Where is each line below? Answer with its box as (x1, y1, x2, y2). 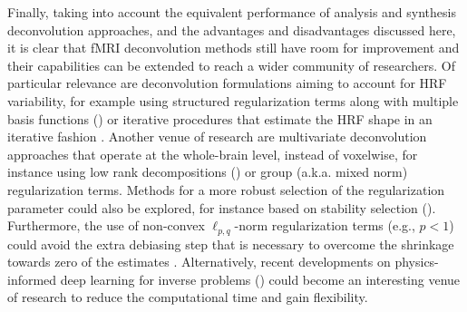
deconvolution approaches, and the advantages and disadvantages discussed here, (7, 20, 456, 39)
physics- (394, 252, 439, 271)
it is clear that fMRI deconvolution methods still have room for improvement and (7, 38, 460, 57)
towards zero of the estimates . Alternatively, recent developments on (7, 252, 391, 271)
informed (7, 269, 57, 288)
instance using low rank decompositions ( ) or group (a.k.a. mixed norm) (7, 162, 408, 181)
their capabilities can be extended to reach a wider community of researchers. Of (7, 55, 455, 74)
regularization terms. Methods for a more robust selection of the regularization (7, 180, 445, 199)
